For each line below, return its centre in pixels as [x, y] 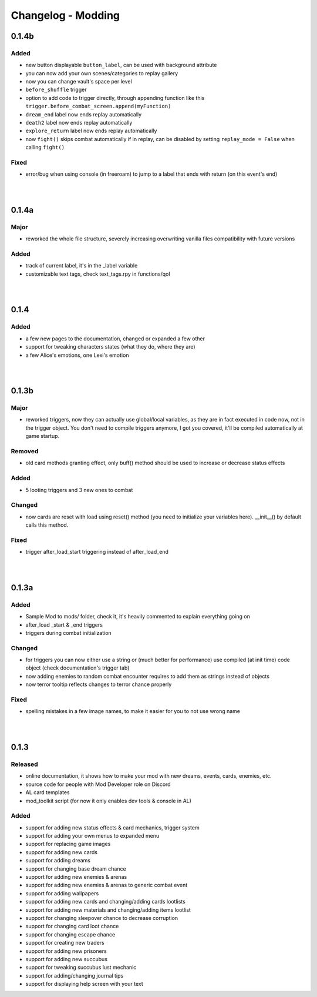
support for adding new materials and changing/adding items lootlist [108, 910]
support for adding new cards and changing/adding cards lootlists [106, 902]
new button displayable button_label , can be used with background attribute [121, 65]
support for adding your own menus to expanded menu [92, 836]
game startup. [43, 436]
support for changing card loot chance [72, 926]
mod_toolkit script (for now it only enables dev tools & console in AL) [109, 801]
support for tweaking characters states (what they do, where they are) [111, 347]
